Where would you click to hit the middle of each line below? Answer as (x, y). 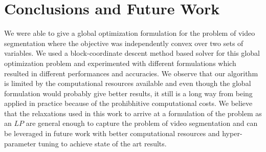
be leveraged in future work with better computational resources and (112, 133)
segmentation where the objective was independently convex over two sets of (124, 43)
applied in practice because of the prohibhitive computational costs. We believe (128, 103)
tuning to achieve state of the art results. (102, 143)
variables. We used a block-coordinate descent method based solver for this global (132, 53)
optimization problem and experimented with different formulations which (120, 63)
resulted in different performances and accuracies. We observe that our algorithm (131, 73)
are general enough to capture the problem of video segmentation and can (142, 123)
